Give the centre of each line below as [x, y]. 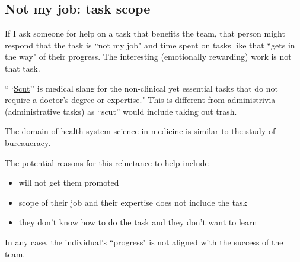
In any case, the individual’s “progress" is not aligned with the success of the [144, 242]
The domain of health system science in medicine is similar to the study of [140, 131]
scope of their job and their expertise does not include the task [133, 202]
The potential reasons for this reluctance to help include [107, 162]
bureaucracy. [28, 142]
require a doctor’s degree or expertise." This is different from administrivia [140, 100]
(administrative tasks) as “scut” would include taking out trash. [121, 111]
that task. [23, 68]
